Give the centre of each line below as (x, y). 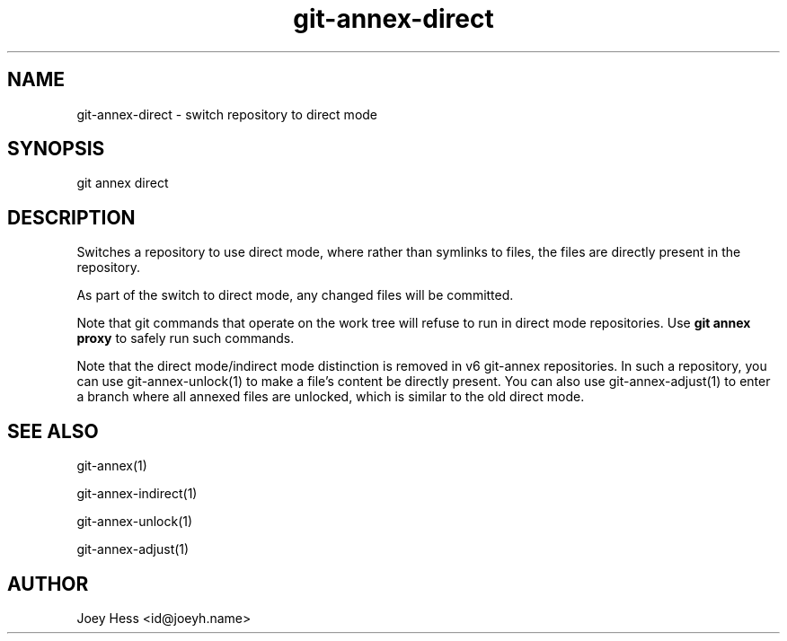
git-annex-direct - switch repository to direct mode (227, 114)
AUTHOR (48, 584)
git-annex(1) (112, 466)
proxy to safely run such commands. (186, 338)
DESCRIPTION (71, 217)
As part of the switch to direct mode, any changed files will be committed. (295, 295)
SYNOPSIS (56, 149)
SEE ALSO (53, 431)
